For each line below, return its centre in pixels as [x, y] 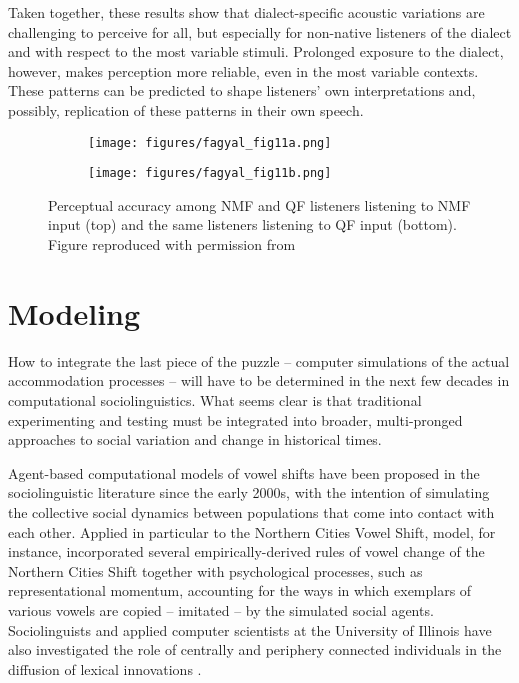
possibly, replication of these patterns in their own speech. [186, 109]
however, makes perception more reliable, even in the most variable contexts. [243, 70]
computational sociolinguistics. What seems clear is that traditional [215, 399]
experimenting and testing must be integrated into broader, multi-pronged [235, 419]
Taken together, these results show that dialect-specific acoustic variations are [246, 12]
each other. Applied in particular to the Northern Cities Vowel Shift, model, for [252, 531]
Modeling [74, 312]
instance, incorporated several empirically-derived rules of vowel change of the [246, 551]
